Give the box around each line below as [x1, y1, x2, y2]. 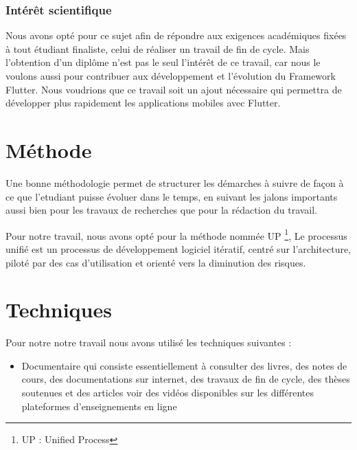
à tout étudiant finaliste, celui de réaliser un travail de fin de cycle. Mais [5, 41, 310, 56]
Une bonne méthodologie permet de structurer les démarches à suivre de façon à [5, 175, 344, 190]
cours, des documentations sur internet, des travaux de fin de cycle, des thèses [21, 372, 350, 386]
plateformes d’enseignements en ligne [21, 398, 177, 413]
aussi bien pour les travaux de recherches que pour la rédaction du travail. [5, 203, 318, 217]
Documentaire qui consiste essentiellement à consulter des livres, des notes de [21, 358, 347, 372]
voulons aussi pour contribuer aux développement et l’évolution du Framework [5, 69, 336, 82]
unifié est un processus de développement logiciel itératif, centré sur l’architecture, [5, 241, 352, 256]
